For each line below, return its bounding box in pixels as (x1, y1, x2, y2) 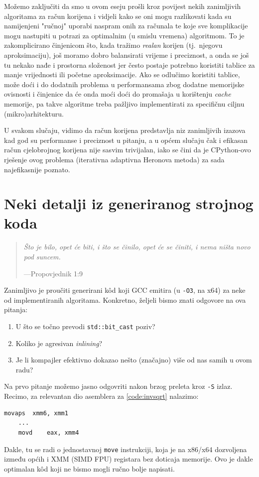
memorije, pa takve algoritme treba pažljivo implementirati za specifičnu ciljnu (4, 98, 245, 109)
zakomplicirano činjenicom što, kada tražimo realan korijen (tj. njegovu (4, 40, 223, 50)
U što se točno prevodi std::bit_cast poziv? (15, 321, 155, 332)
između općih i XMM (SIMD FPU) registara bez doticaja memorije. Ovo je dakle (4, 454, 253, 464)
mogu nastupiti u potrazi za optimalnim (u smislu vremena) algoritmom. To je (4, 30, 245, 40)
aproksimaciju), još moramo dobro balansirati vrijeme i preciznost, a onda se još (4, 49, 249, 60)
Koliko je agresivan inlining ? (15, 338, 103, 348)
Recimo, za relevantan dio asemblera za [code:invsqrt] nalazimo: (4, 391, 199, 401)
